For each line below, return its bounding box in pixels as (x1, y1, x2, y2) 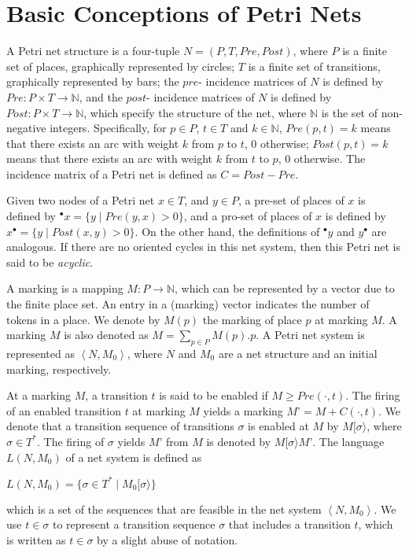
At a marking (6, 387, 72, 404)
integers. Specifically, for (50, 120, 167, 136)
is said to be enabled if (159, 387, 268, 404)
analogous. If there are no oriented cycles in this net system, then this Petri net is (6, 238, 400, 255)
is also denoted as (64, 326, 149, 343)
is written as (6, 531, 66, 547)
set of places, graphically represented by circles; (6, 57, 235, 74)
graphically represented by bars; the (6, 73, 179, 90)
